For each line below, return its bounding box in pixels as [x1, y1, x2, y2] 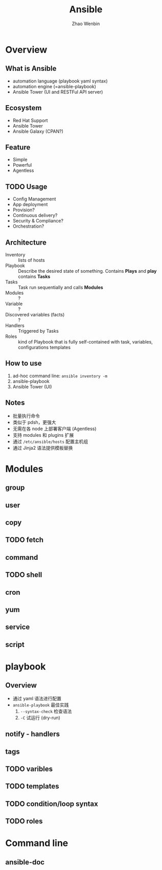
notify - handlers [5, 730, 60, 739]
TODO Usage [5, 182, 48, 191]
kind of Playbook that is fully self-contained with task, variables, [18, 339, 153, 345]
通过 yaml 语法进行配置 [12, 695, 61, 701]
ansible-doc [5, 858, 45, 866]
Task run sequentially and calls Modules [18, 285, 103, 290]
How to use [5, 359, 42, 368]
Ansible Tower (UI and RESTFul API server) [12, 89, 103, 95]
